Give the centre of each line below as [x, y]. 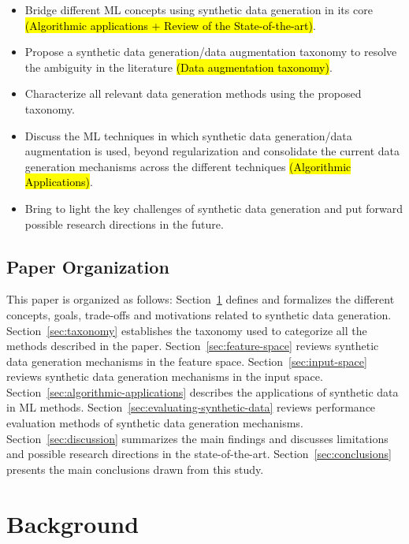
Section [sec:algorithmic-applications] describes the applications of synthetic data [203, 391]
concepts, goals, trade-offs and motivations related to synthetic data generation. [199, 314]
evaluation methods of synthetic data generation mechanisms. [155, 423]
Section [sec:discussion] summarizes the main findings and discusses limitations [197, 438]
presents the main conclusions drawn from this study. [135, 469]
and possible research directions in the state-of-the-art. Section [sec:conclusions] [199, 454]
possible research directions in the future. [124, 224]
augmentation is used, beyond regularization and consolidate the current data [212, 151]
